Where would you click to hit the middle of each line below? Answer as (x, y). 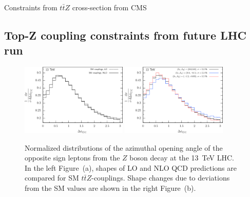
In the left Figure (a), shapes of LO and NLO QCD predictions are (131, 167)
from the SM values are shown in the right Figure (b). (110, 188)
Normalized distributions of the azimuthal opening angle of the (124, 147)
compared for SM (52, 178)
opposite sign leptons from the (72, 158)
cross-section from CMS (109, 7)
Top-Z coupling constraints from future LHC (126, 35)
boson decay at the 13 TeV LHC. (182, 158)
